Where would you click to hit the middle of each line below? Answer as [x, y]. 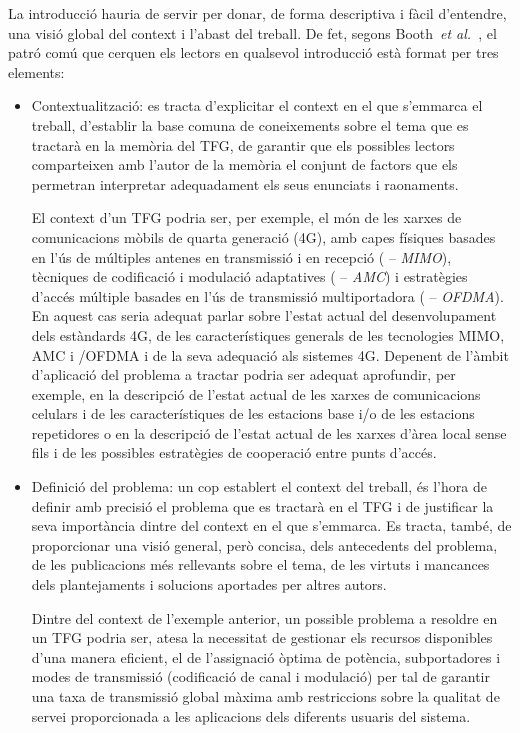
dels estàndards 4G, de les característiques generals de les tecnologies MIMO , [268, 334]
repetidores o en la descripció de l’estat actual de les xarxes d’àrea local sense [269, 432]
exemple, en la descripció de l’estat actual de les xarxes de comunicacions [256, 393]
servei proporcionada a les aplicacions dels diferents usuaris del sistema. [251, 715]
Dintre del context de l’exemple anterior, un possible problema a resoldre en [264, 617]
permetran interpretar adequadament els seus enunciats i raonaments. [245, 183]
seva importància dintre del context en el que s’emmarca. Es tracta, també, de [271, 525]
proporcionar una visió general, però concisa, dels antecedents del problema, [264, 544]
